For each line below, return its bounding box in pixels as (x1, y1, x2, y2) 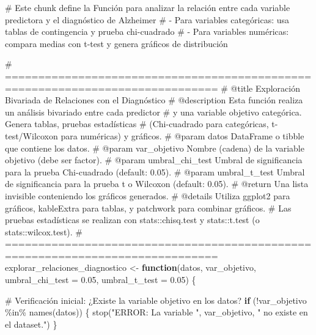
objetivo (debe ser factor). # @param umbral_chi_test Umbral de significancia (5, 153, 303, 166)
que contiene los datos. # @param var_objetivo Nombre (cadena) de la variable (5, 141, 304, 154)
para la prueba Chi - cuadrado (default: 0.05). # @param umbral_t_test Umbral (5, 165, 305, 178)
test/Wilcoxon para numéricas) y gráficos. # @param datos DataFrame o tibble (5, 129, 304, 142)
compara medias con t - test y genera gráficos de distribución (5, 37, 228, 50)
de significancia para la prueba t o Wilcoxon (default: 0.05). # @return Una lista (5, 177, 309, 190)
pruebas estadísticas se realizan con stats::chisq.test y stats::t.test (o (5, 213, 260, 226)
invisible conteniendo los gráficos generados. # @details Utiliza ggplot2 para (5, 189, 290, 202)
